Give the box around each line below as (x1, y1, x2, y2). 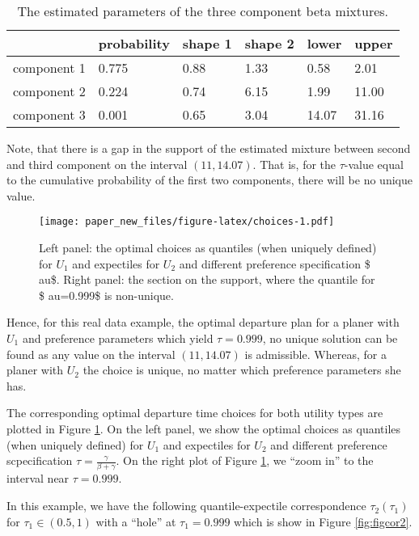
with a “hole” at (95, 513, 176, 530)
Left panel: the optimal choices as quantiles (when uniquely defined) (39, 239, 377, 256)
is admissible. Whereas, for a (244, 345, 387, 362)
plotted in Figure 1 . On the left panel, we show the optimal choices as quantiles (6, 420, 401, 437)
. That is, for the (252, 155, 336, 172)
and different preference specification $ (179, 255, 370, 272)
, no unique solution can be (262, 330, 398, 346)
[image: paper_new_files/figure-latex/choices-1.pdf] (39, 216, 335, 228)
